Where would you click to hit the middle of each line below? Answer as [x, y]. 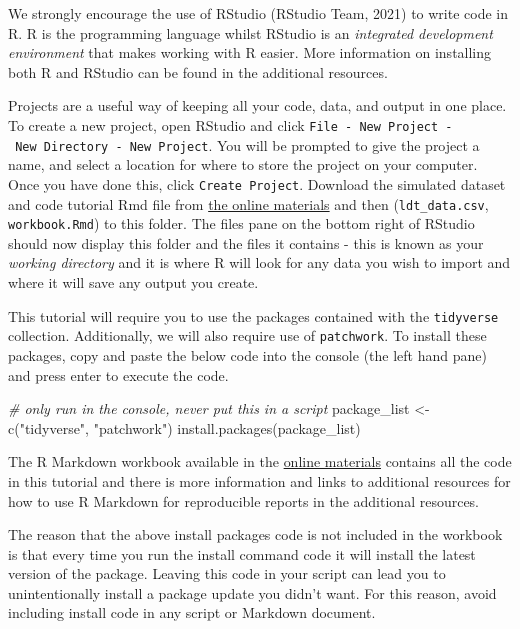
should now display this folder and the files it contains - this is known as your [246, 242]
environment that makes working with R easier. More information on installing [250, 52]
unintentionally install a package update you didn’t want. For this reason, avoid [252, 592]
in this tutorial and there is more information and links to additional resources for [259, 480]
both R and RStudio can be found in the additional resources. [198, 71]
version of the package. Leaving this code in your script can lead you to [227, 573]
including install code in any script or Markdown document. [192, 612]
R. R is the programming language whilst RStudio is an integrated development [250, 32]
